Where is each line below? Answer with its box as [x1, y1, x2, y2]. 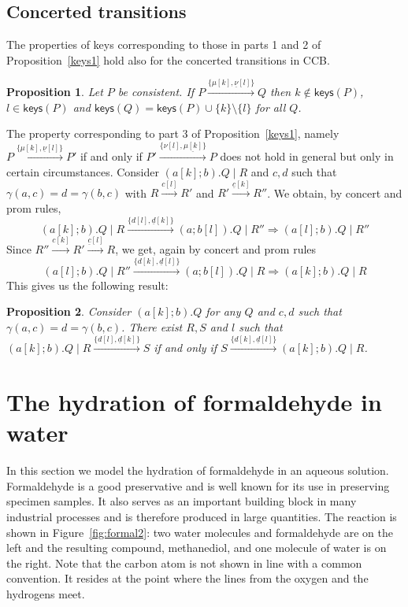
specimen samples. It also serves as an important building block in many [6, 493, 357, 509]
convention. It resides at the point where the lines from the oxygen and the [6, 570, 369, 587]
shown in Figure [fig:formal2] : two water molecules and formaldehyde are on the [6, 524, 393, 540]
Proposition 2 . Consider [6, 303, 132, 320]
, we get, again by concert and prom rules [115, 241, 317, 257]
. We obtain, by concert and [267, 184, 402, 201]
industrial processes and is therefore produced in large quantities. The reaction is [6, 509, 397, 525]
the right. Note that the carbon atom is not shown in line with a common [6, 554, 362, 571]
